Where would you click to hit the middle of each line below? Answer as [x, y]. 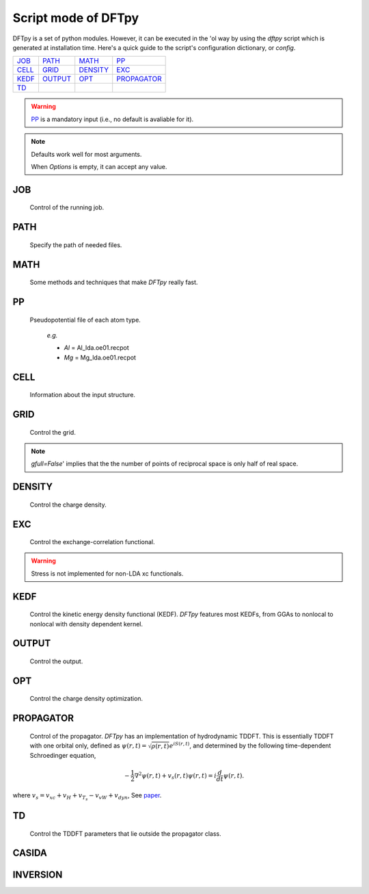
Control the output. [56, 661]
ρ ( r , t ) [160, 746]
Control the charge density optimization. [86, 699]
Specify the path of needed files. [76, 245]
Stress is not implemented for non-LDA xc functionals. [107, 573]
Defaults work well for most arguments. [86, 154]
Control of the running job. [67, 207]
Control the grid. [53, 432]
